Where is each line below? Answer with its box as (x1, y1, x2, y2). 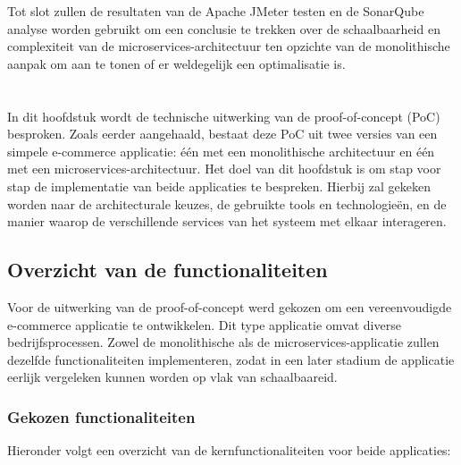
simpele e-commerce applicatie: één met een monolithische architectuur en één (7, 141, 435, 160)
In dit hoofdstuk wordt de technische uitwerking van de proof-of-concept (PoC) (7, 106, 440, 125)
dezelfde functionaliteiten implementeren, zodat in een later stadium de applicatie (7, 350, 455, 368)
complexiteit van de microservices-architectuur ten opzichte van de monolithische (7, 37, 450, 55)
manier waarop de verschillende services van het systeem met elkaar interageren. (7, 212, 447, 231)
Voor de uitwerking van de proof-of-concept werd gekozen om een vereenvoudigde (7, 297, 452, 316)
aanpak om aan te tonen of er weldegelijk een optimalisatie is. (7, 54, 346, 72)
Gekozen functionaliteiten (7, 405, 196, 427)
